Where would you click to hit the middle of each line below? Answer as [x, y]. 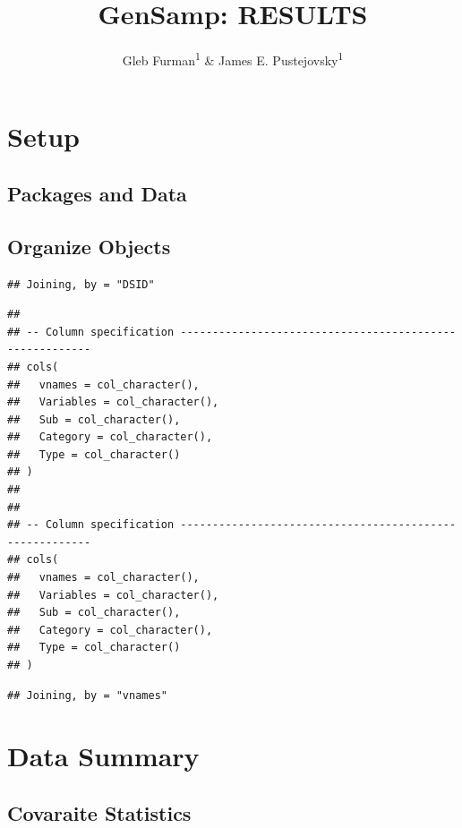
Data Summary [103, 756]
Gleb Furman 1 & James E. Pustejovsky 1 [233, 59]
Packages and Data [97, 193]
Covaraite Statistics [99, 812]
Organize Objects [89, 246]
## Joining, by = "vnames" [87, 695]
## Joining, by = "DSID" [81, 284]
